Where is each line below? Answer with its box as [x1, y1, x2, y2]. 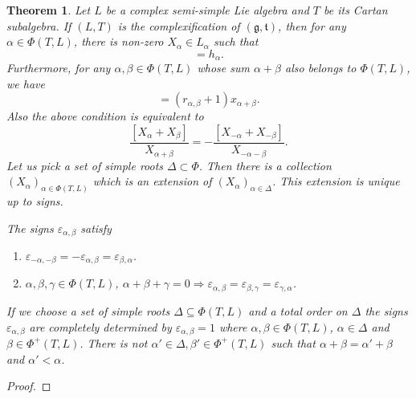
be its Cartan [324, 2, 388, 18]
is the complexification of [117, 17, 240, 34]
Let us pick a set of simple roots [6, 157, 164, 173]
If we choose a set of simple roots [6, 302, 170, 319]
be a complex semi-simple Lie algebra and [105, 2, 309, 18]
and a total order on [248, 302, 348, 319]
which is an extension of [92, 173, 212, 189]
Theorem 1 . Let [6, 2, 91, 18]
